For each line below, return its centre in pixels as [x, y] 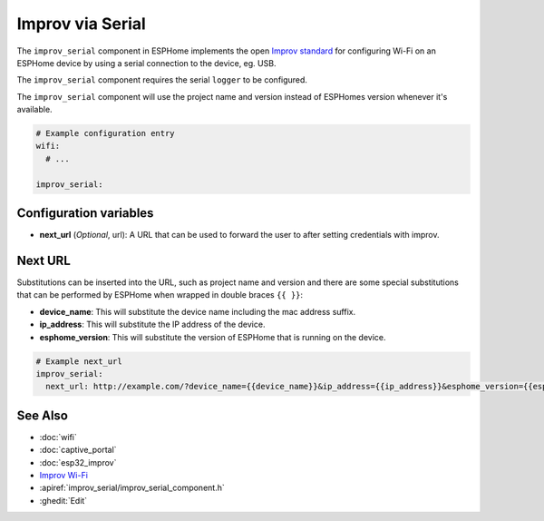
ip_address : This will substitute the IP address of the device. [152, 324]
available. [35, 110]
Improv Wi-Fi [63, 476]
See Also [42, 415]
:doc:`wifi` [58, 437]
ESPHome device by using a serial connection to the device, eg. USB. [146, 63]
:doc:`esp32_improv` [78, 462]
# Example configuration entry [106, 133]
